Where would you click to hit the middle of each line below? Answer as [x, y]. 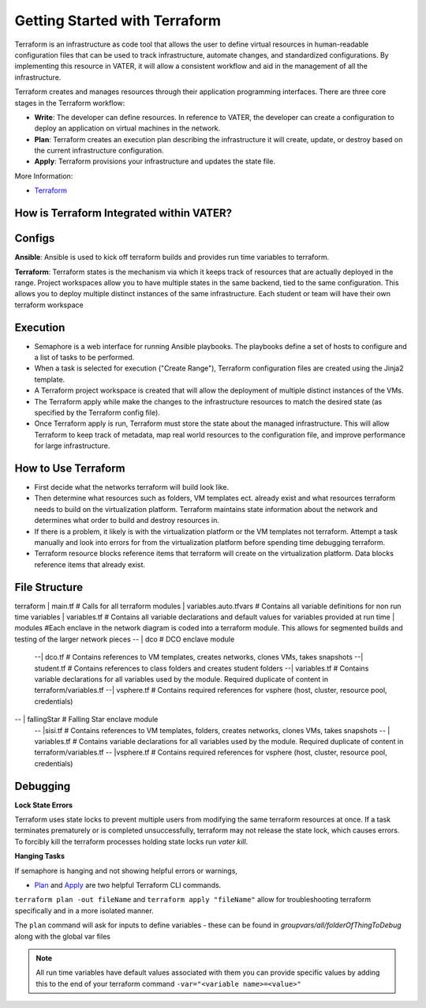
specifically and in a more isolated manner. [84, 910]
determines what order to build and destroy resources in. [127, 521]
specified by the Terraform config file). [97, 412]
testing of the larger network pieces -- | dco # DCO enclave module [125, 639]
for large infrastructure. [72, 446]
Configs [35, 238]
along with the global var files [62, 936]
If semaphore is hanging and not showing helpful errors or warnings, [126, 871]
